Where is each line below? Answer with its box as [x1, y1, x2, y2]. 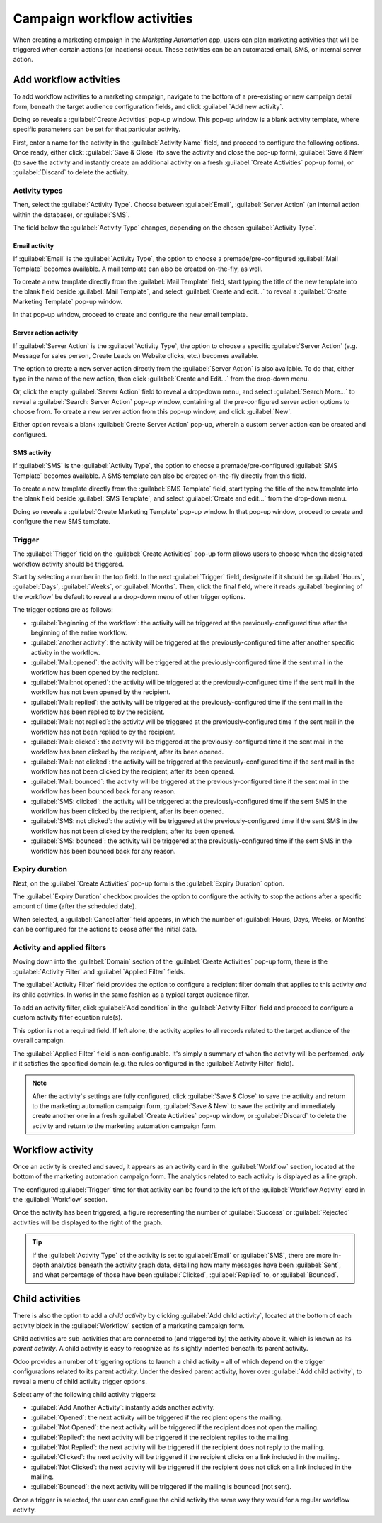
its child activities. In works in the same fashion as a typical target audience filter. [13, 990, 250, 999]
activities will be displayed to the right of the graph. [13, 1218, 163, 1227]
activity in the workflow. [30, 648, 100, 657]
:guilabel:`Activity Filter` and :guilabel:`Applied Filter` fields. [13, 967, 185, 976]
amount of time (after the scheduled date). [13, 902, 137, 910]
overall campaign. [13, 1036, 65, 1045]
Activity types [13, 185, 63, 195]
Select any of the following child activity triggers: [13, 1390, 156, 1398]
